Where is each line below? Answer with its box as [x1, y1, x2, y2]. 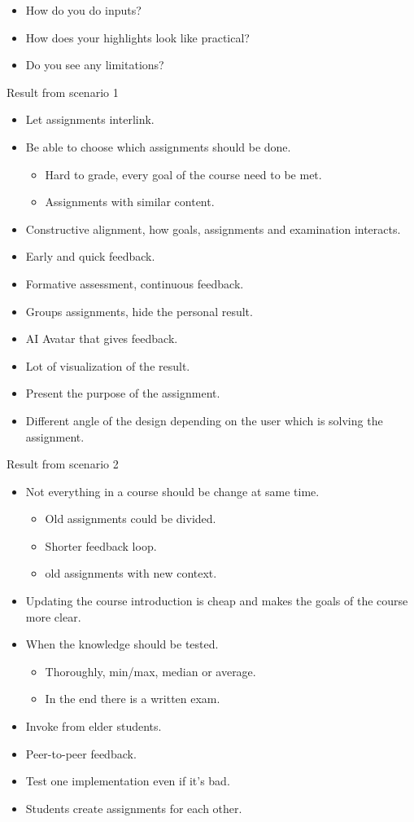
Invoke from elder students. [25, 718, 162, 735]
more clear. [25, 608, 81, 625]
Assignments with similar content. [45, 193, 215, 210]
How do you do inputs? [25, 2, 142, 18]
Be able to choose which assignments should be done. [25, 138, 291, 155]
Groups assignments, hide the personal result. [25, 302, 253, 319]
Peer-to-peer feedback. [25, 745, 137, 762]
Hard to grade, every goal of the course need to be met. [45, 165, 322, 182]
